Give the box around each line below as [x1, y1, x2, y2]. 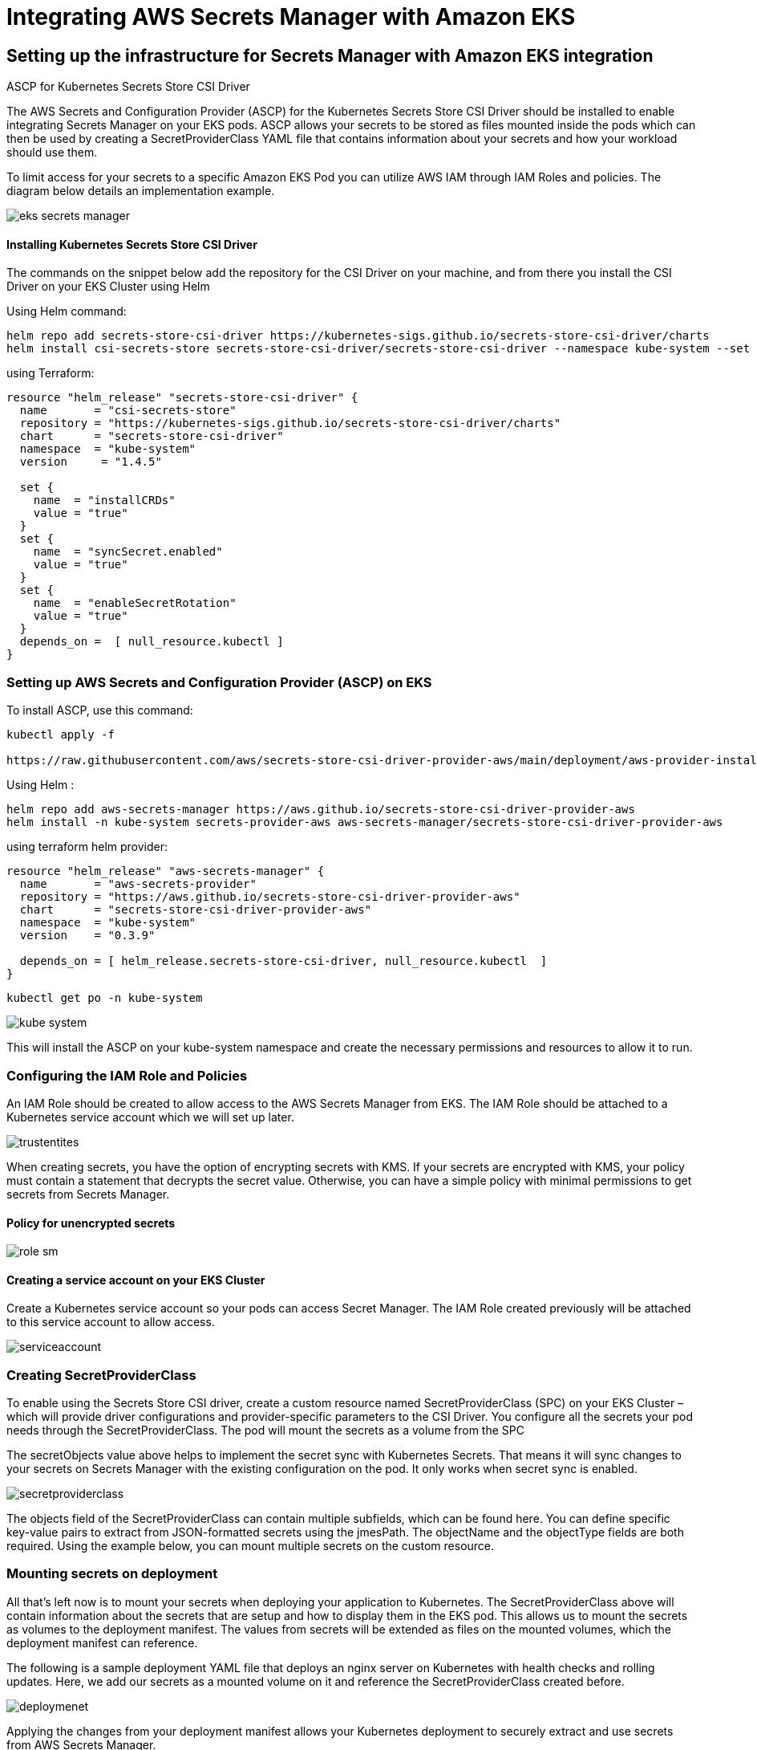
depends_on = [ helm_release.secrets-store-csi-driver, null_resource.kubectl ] [19, 954, 548, 968]
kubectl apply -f [6, 728, 115, 742]
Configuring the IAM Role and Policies [6, 1067, 248, 1084]
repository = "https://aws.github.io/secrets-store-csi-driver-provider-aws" [19, 890, 520, 904]
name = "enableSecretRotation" [33, 596, 237, 610]
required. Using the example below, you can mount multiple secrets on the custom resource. [6, 1539, 495, 1553]
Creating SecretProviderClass [6, 1366, 196, 1383]
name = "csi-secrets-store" [19, 404, 237, 417]
